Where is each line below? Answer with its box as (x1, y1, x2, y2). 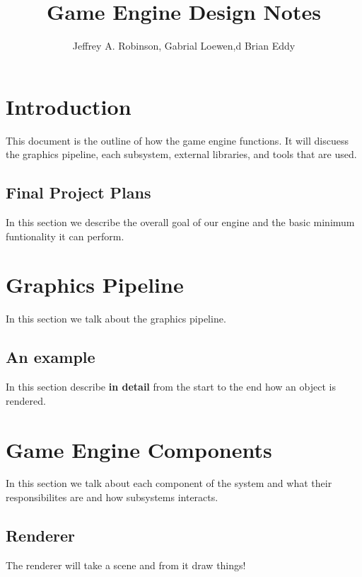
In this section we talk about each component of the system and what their (6, 476, 332, 491)
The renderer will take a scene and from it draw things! (6, 557, 246, 572)
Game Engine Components (6, 435, 272, 464)
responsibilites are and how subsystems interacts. (6, 490, 218, 505)
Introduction (6, 91, 132, 121)
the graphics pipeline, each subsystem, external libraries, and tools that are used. (6, 147, 357, 162)
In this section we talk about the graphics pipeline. (6, 311, 226, 326)
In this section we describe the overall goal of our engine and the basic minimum (6, 215, 355, 230)
